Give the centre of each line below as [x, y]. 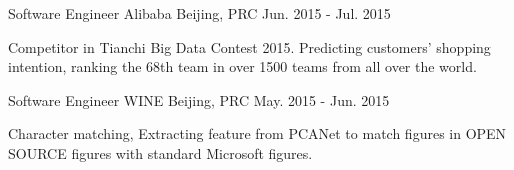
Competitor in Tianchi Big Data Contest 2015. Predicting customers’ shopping [249, 46]
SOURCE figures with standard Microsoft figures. [160, 152]
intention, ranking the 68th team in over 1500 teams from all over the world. [242, 66]
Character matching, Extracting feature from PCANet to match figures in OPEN [257, 133]
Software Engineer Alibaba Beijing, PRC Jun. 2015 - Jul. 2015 [199, 13]
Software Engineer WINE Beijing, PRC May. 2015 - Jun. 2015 [199, 99]
